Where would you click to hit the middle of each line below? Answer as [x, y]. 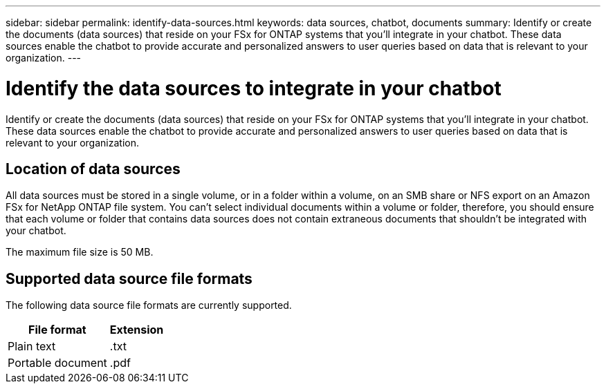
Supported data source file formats [129, 278]
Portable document [57, 363]
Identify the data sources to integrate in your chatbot [254, 88]
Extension [137, 330]
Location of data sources [93, 169]
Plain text [32, 347]
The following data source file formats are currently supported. [149, 305]
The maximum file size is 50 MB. [80, 252]
